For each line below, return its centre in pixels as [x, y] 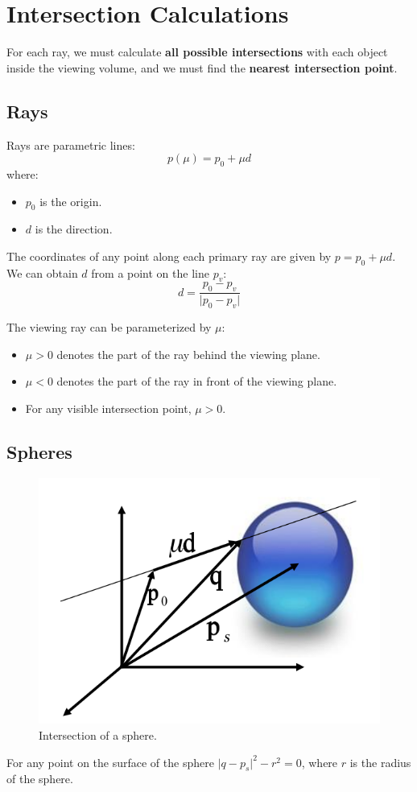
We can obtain [42, 272]
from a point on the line [150, 272]
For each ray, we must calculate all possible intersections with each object [197, 52]
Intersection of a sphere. [98, 735]
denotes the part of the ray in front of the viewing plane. [197, 381]
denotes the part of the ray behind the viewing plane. [188, 354]
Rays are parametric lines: [71, 144]
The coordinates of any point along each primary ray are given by [169, 256]
